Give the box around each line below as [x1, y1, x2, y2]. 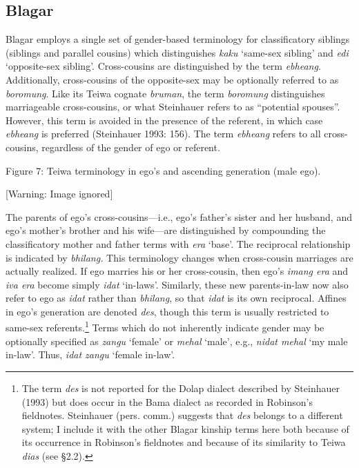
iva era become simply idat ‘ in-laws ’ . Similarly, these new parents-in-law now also [6, 277, 349, 291]
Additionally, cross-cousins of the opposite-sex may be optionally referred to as [6, 72, 339, 86]
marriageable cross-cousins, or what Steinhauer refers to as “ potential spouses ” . [6, 99, 340, 114]
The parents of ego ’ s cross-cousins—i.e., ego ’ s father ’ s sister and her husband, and [6, 209, 352, 224]
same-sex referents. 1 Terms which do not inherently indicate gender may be [6, 318, 324, 335]
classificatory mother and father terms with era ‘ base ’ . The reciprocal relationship [6, 236, 351, 251]
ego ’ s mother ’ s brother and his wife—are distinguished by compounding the [6, 223, 326, 237]
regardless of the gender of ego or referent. [41, 139, 220, 154]
